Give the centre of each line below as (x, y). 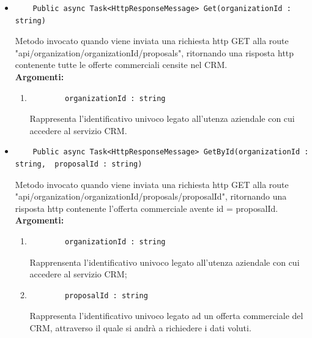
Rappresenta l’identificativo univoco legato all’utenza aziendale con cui (162, 118)
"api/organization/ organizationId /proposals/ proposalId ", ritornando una (151, 196)
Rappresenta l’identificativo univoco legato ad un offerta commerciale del (166, 316)
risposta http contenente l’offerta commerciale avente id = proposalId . (147, 208)
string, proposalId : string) (79, 164)
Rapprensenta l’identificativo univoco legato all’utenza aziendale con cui (165, 262)
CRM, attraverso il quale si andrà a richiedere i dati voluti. (140, 327)
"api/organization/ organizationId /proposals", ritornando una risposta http (154, 52)
